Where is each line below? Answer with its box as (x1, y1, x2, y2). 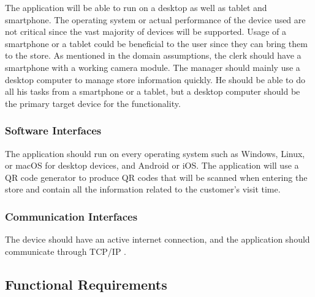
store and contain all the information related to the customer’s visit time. (5, 183, 281, 196)
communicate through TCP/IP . (5, 244, 126, 257)
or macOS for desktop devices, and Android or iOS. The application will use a (5, 159, 299, 172)
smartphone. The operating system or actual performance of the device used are (5, 13, 306, 26)
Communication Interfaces (5, 208, 138, 224)
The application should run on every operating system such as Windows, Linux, (5, 147, 305, 159)
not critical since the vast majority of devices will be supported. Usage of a (5, 25, 286, 38)
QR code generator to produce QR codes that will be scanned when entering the (5, 170, 308, 183)
